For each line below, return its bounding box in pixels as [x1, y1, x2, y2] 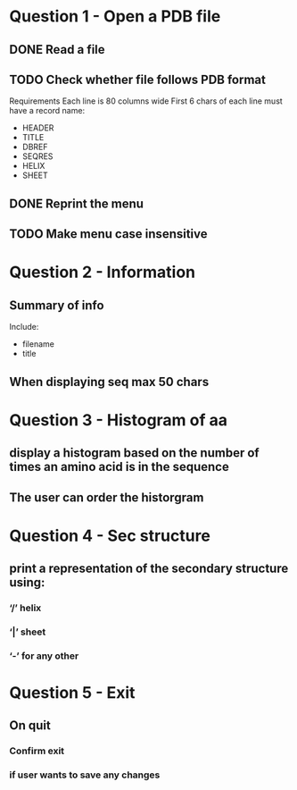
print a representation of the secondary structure [9, 561, 289, 576]
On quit [9, 718, 51, 734]
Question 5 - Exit [9, 683, 136, 703]
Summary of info [9, 298, 104, 313]
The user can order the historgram [9, 490, 204, 505]
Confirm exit [9, 744, 65, 757]
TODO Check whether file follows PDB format [9, 71, 266, 87]
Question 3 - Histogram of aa [9, 409, 228, 430]
